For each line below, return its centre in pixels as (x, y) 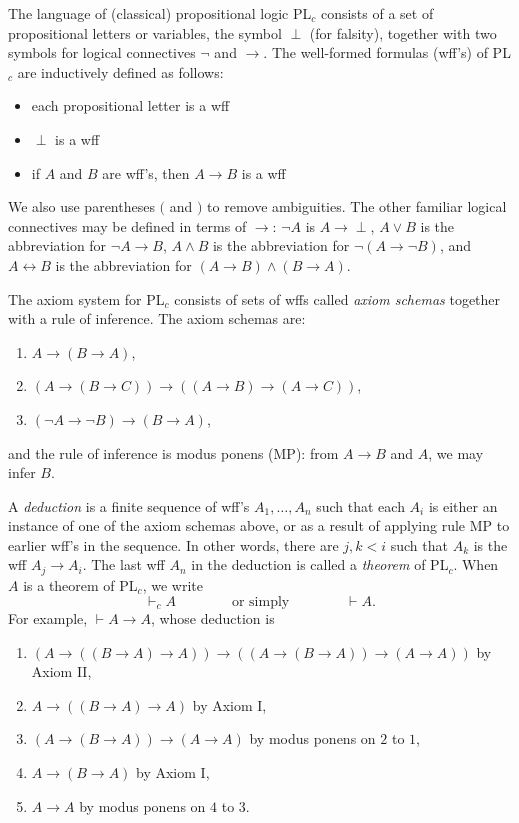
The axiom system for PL (86, 298)
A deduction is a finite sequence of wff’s (129, 505)
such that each (360, 505)
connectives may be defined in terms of (127, 225)
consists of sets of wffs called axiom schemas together (337, 298)
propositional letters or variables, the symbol (145, 32)
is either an (463, 505)
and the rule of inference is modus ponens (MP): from (173, 452)
